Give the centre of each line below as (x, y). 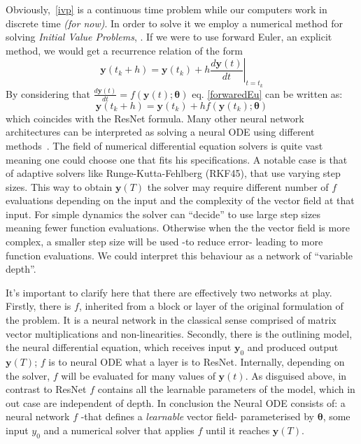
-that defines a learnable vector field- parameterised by (198, 416)
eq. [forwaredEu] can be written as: (267, 93)
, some (337, 416)
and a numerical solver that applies (119, 430)
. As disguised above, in (296, 375)
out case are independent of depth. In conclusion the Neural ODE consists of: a (176, 402)
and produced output (293, 347)
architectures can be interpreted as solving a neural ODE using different (160, 132)
